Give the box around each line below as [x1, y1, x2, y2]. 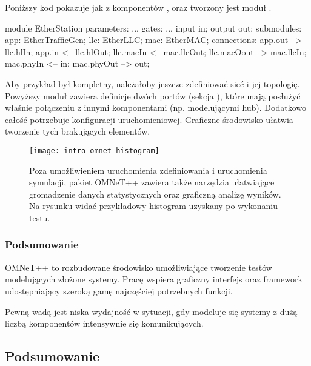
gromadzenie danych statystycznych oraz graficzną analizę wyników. [29, 187, 281, 200]
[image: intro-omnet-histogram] [29, 146, 159, 155]
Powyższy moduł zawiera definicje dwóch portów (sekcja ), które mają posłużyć [5, 89, 301, 102]
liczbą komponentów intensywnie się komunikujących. [5, 317, 204, 330]
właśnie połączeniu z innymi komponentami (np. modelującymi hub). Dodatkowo [5, 101, 306, 114]
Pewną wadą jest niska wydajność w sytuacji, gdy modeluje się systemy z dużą [5, 305, 298, 318]
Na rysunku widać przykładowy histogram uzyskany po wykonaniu [29, 199, 278, 212]
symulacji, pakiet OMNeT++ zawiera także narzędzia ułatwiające [29, 176, 275, 188]
